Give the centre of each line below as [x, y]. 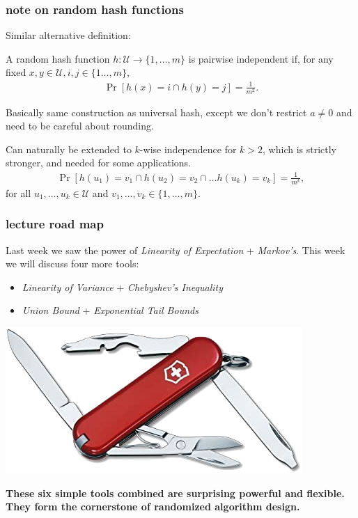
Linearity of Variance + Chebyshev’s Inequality [122, 287]
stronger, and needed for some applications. [98, 163]
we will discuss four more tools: [72, 264]
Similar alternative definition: [68, 35]
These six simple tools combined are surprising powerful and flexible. [175, 493]
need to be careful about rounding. [80, 126]
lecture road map [55, 224]
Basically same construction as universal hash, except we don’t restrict [156, 112]
